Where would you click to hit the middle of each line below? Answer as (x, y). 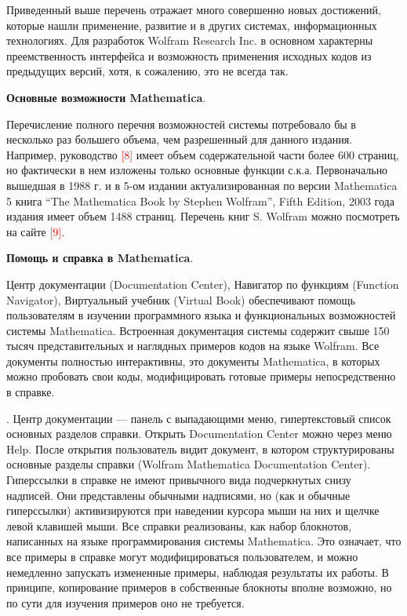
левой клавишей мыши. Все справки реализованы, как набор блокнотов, (179, 525)
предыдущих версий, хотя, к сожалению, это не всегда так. (147, 71)
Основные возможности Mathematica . (106, 97)
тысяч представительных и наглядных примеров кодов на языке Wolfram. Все (193, 346)
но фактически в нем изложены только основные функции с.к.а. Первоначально (197, 170)
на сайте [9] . (36, 231)
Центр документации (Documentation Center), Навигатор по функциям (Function (203, 284)
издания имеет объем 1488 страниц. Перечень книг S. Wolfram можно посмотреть (203, 216)
